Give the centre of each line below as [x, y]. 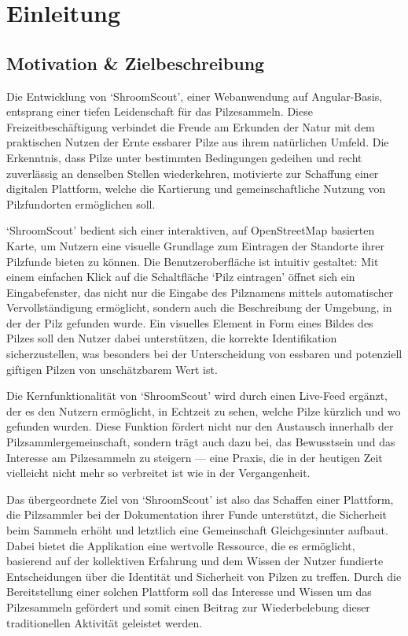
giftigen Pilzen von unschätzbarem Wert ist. [112, 369]
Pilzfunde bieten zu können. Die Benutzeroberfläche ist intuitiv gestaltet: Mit [193, 261]
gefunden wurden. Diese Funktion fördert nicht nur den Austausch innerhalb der [200, 426]
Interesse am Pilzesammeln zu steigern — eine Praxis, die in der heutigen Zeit [195, 457]
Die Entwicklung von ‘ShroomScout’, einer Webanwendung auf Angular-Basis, [195, 96]
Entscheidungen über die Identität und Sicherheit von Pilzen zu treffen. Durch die [204, 576]
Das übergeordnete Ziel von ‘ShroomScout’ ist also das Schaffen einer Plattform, [200, 499]
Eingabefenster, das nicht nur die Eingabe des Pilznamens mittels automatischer [200, 292]
